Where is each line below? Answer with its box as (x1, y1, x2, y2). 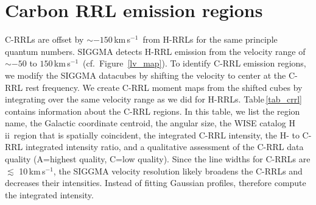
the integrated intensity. (5, 188, 94, 201)
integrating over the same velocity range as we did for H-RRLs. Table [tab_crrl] (5, 93, 302, 106)
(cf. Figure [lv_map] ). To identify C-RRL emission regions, (83, 57, 306, 70)
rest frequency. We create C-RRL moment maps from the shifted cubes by (26, 81, 303, 93)
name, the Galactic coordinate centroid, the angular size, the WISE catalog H (5, 117, 295, 129)
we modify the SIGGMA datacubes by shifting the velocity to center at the (5, 68, 286, 81)
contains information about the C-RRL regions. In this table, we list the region (5, 104, 300, 117)
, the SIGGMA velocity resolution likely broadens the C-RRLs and (53, 164, 303, 177)
